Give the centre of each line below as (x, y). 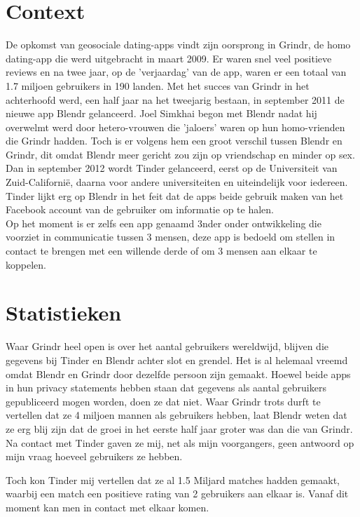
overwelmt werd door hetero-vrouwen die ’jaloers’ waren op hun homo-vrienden (175, 127)
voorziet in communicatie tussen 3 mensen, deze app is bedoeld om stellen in (171, 237)
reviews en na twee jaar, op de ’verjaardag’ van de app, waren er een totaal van (176, 72)
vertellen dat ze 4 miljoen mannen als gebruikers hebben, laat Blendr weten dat (176, 415)
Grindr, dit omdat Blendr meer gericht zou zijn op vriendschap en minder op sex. (180, 154)
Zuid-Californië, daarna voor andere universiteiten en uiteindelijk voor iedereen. (177, 182)
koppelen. (26, 264)
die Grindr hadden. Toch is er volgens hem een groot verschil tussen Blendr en (174, 141)
